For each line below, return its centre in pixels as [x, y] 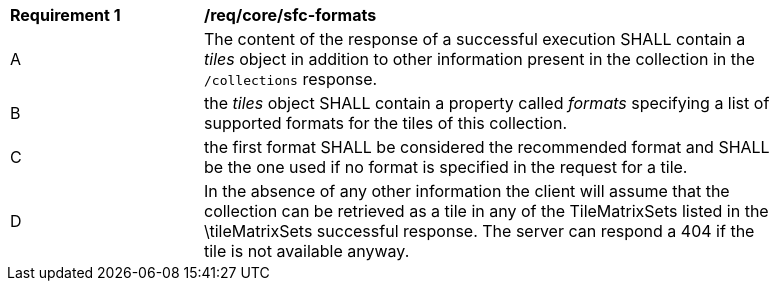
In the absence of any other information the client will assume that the [467, 191]
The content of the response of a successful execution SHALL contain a [475, 39]
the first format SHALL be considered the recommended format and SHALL [487, 147]
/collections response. [291, 79]
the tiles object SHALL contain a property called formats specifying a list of [487, 103]
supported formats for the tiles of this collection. [386, 123]
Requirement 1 [65, 15]
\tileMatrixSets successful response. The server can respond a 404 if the [479, 231]
